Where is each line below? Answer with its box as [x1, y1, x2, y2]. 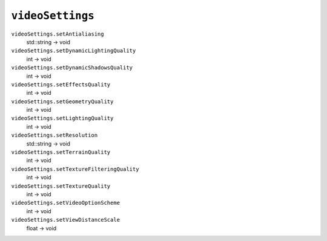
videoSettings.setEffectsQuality [11, 81, 111, 88]
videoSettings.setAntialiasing [11, 30, 104, 37]
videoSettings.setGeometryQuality [11, 98, 114, 105]
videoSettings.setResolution [11, 132, 98, 139]
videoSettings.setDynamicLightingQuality [11, 47, 136, 54]
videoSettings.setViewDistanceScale [11, 216, 121, 223]
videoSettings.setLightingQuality [11, 115, 114, 122]
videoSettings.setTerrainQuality [11, 149, 111, 156]
